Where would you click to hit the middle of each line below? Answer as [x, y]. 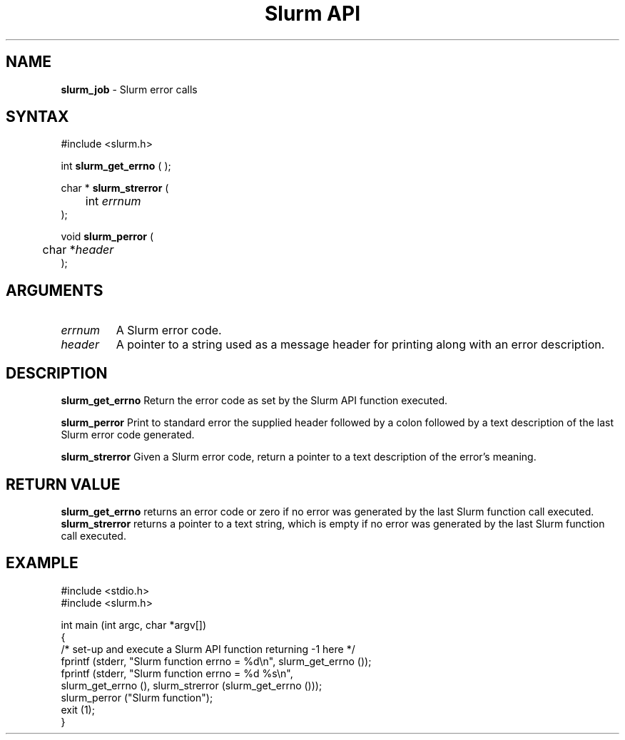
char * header [78, 250]
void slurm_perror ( [107, 237]
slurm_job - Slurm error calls [129, 89]
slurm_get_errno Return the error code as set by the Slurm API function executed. [254, 401]
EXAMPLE [42, 563]
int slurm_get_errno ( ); [116, 166]
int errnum [113, 201]
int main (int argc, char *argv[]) [134, 625]
